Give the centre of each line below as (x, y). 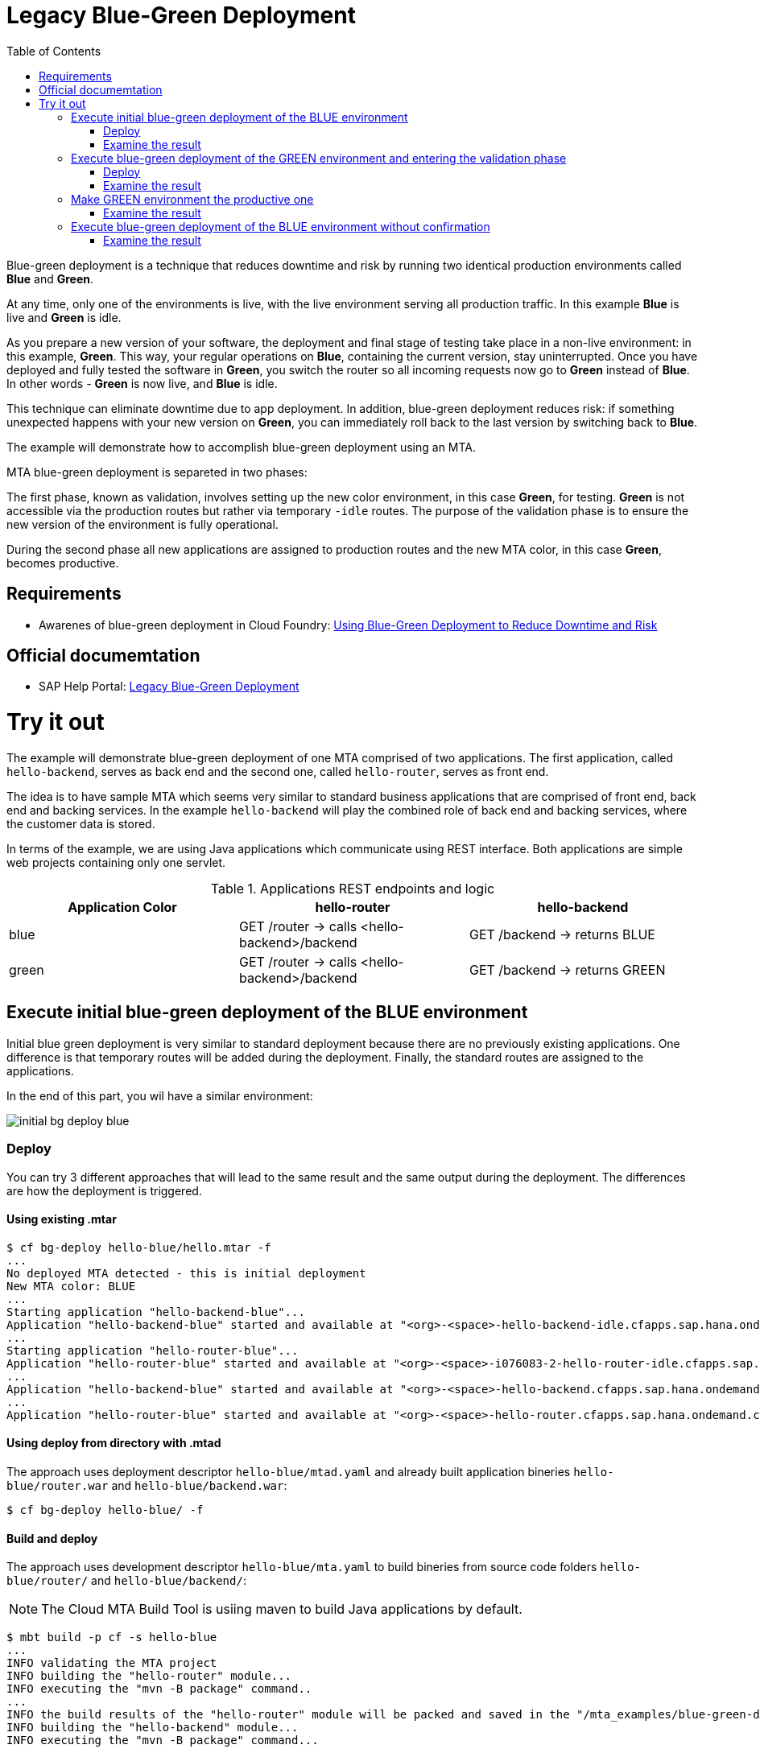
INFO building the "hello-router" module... (149, 1676)
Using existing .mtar (62, 1219)
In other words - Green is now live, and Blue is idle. (142, 383)
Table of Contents (54, 51)
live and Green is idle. (64, 317)
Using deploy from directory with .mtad (114, 1443)
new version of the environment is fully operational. (142, 524)
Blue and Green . (50, 278)
